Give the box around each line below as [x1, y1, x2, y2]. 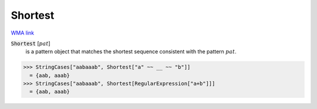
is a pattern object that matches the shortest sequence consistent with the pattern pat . [25, 48, 237, 55]
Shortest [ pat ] [11, 40, 50, 47]
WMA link [11, 29, 35, 36]
